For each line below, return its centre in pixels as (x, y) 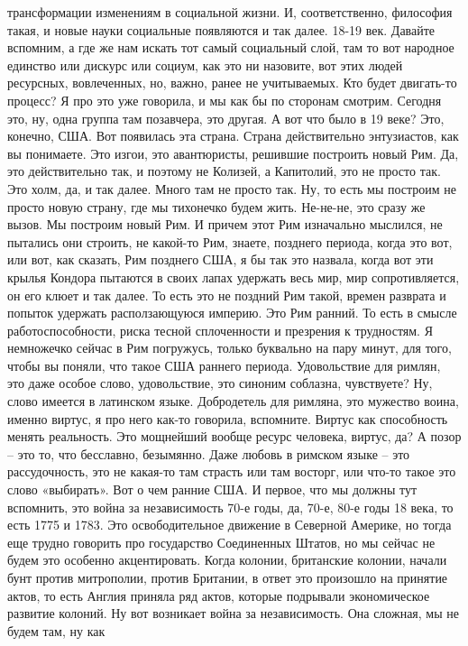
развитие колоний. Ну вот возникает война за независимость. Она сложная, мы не (233, 613)
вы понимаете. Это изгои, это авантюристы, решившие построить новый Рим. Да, (233, 153)
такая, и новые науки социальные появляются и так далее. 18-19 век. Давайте (221, 29)
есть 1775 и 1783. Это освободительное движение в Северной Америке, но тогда (229, 525)
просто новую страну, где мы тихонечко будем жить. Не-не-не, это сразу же (216, 206)
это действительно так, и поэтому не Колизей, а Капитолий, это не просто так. (224, 171)
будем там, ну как (56, 630)
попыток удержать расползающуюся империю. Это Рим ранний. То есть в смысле (232, 313)
